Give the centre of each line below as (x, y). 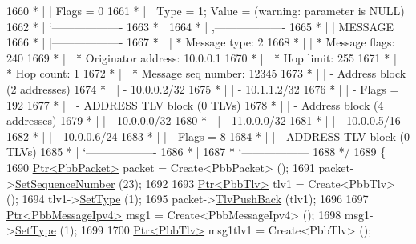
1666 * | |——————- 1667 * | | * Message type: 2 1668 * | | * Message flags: (201, 42)
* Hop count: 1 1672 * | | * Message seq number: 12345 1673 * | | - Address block (206, 73)
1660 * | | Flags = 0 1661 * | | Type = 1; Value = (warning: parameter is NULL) (206, 10)
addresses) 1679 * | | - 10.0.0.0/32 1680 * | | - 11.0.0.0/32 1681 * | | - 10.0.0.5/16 (204, 120)
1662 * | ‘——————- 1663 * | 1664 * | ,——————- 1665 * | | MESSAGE (200, 26)
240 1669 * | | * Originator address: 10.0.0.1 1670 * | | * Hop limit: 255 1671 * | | (205, 57)
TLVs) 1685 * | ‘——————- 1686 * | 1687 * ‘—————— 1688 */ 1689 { (196, 152)
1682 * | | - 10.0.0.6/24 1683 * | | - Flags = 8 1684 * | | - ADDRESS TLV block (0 (208, 136)
